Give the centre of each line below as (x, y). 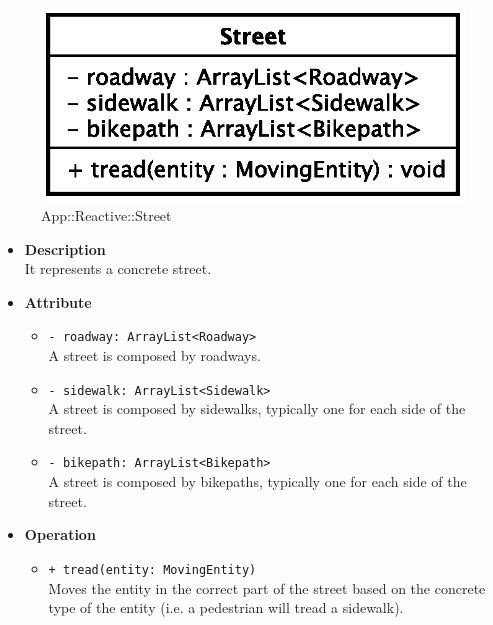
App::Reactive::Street (106, 214)
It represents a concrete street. (118, 268)
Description (65, 248)
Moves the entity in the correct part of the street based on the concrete (267, 587)
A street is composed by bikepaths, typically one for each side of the (257, 481)
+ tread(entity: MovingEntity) (152, 569)
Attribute (58, 301)
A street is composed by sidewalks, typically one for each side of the (257, 408)
